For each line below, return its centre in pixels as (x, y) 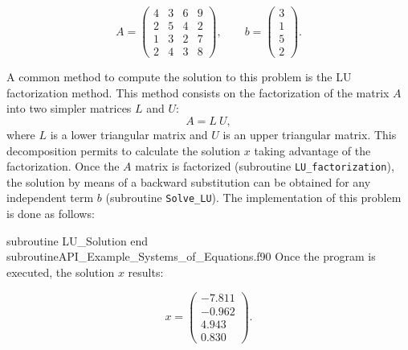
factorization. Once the (63, 166)
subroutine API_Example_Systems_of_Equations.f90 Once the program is (191, 256)
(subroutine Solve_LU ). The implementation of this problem (253, 198)
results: (146, 272)
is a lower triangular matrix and (129, 134)
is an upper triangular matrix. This (310, 134)
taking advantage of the (312, 150)
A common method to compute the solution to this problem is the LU (179, 77)
